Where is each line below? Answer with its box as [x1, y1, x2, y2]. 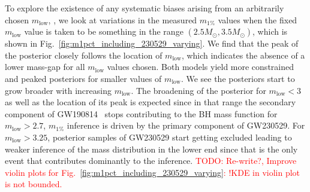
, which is [252, 25, 288, 38]
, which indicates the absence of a [181, 48, 305, 61]
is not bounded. [5, 178, 62, 190]
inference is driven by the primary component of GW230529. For [67, 119, 305, 132]
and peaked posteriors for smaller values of [5, 72, 162, 84]
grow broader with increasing [5, 84, 112, 96]
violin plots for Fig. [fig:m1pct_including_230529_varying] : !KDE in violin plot [5, 166, 300, 178]
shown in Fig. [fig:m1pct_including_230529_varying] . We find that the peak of [5, 37, 299, 50]
